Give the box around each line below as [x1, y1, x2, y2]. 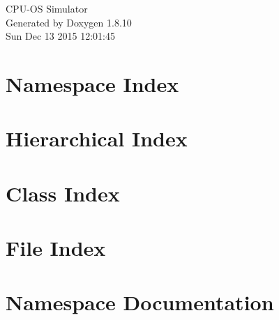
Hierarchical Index [6, 124, 188, 153]
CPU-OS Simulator [6, 1, 88, 15]
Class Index [6, 178, 120, 207]
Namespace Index [6, 69, 179, 98]
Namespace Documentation [6, 288, 274, 317]
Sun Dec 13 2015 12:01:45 [6, 29, 115, 43]
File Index [6, 234, 106, 262]
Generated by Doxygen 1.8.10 [6, 15, 132, 29]
